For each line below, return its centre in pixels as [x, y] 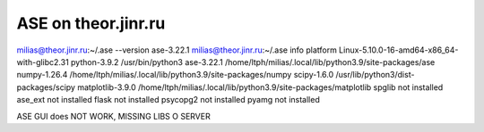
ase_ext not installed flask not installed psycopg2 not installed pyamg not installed [168, 100]
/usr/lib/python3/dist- [375, 75]
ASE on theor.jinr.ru [91, 23]
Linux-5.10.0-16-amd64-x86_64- [399, 50]
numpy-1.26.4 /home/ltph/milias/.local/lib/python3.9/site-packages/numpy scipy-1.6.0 [175, 75]
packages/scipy [46, 87]
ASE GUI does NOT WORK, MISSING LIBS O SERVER [113, 116]
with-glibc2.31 [43, 62]
